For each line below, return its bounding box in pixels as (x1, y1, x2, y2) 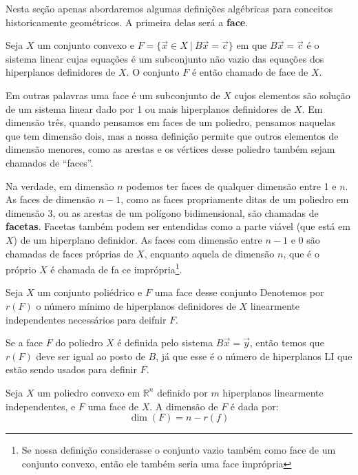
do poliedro (55, 335, 103, 350)
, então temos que (249, 335, 324, 350)
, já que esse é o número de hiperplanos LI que (156, 348, 352, 363)
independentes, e (6, 399, 76, 413)
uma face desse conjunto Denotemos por (154, 285, 324, 299)
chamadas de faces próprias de (6, 246, 134, 260)
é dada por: (230, 399, 279, 413)
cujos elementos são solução (234, 87, 350, 102)
